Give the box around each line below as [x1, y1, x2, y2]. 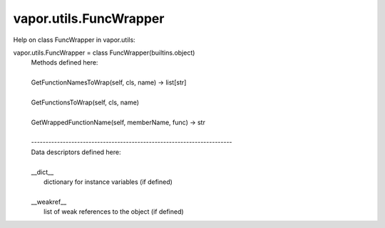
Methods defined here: [31, 58, 98, 67]
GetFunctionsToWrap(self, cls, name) [31, 98, 139, 107]
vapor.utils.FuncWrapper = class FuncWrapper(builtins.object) [13, 48, 195, 57]
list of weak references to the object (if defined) [43, 207, 185, 216]
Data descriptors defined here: [31, 148, 121, 156]
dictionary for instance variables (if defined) [43, 178, 173, 186]
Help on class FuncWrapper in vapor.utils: [13, 36, 135, 44]
